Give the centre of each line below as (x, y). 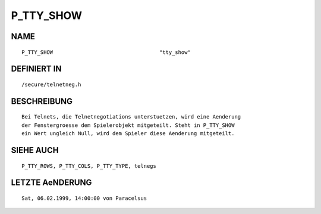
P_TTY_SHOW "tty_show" (106, 52)
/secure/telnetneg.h (51, 84)
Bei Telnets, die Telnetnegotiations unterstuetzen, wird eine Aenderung (131, 117)
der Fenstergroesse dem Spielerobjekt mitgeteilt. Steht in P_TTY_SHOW (128, 125)
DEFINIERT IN (36, 69)
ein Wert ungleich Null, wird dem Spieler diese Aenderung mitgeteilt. (128, 134)
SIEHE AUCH (35, 150)
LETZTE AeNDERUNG (51, 183)
